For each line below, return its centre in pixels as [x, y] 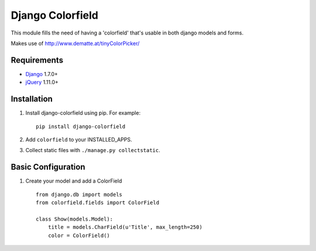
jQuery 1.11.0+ [42, 82]
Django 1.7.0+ [42, 74]
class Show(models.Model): [75, 219]
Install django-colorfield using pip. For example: [83, 113]
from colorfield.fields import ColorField [98, 203]
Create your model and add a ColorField [74, 181]
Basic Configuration [48, 167]
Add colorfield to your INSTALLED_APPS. [79, 139]
